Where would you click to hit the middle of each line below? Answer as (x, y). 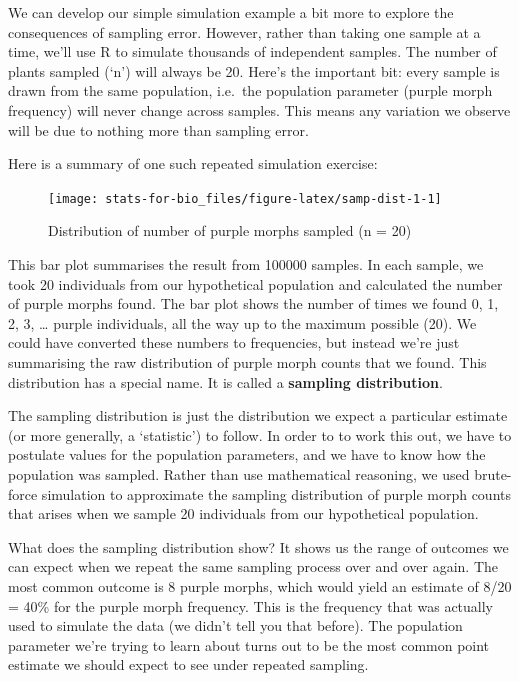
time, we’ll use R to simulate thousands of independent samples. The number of (252, 51)
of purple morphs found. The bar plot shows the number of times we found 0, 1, (253, 303)
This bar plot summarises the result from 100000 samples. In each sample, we (246, 264)
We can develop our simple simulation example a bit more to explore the (231, 12)
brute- (493, 473)
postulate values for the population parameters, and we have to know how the (247, 454)
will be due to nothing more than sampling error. (158, 129)
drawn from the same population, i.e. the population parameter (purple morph (250, 90)
